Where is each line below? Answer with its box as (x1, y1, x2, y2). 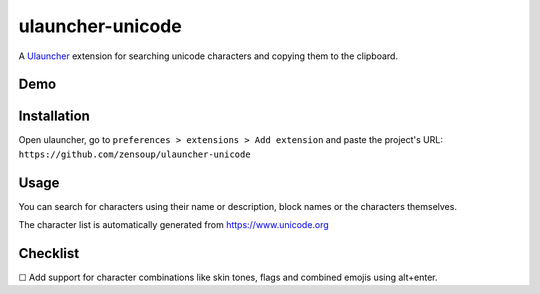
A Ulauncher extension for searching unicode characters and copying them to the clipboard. (18, 50, 399, 62)
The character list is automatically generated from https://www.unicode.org (18, 219, 329, 231)
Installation (18, 108, 90, 125)
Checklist (18, 245, 80, 262)
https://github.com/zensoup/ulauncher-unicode (18, 148, 251, 160)
